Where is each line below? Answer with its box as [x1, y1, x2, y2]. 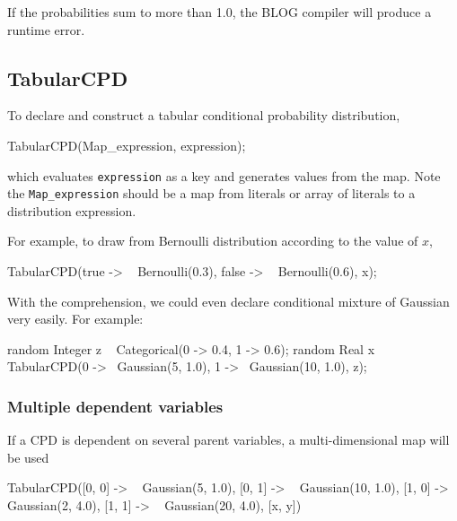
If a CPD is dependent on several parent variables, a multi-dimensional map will [7, 430, 450, 449]
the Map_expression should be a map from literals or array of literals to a [7, 184, 416, 203]
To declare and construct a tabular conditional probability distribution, [7, 106, 400, 125]
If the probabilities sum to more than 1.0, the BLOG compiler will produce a [7, 3, 432, 21]
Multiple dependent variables [7, 395, 224, 417]
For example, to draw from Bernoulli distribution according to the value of [7, 231, 418, 250]
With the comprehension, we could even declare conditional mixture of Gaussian [7, 291, 450, 310]
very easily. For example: [7, 309, 144, 328]
